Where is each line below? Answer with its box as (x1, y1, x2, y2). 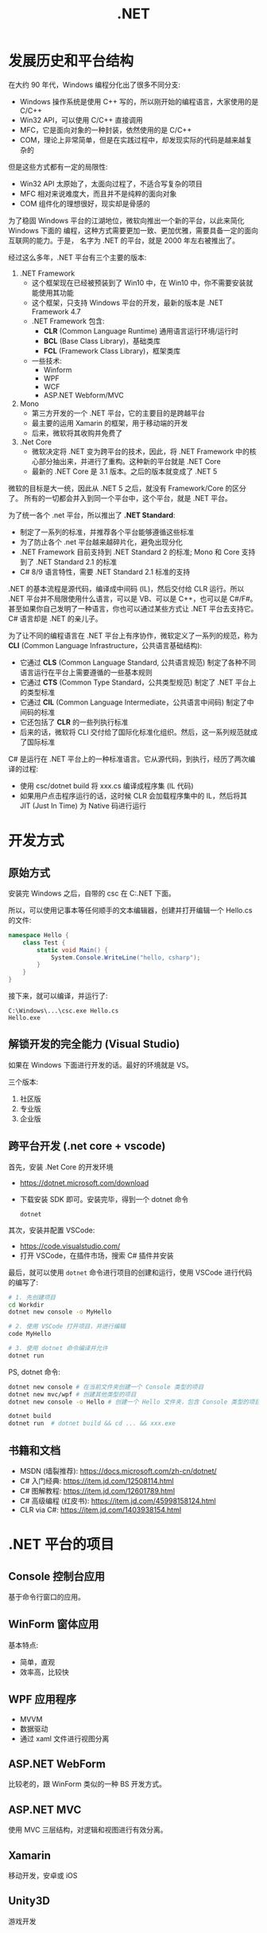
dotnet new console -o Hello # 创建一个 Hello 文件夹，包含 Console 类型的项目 (8, 1398, 261, 1406)
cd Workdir (8, 1301, 44, 1309)
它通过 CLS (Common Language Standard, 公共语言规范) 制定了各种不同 (19, 658, 257, 667)
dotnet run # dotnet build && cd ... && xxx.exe (8, 1419, 176, 1427)
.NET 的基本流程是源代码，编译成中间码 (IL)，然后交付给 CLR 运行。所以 (8, 584, 245, 593)
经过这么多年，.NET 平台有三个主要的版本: (8, 252, 147, 262)
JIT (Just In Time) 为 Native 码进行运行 (19, 801, 147, 810)
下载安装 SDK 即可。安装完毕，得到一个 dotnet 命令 (19, 1194, 189, 1204)
